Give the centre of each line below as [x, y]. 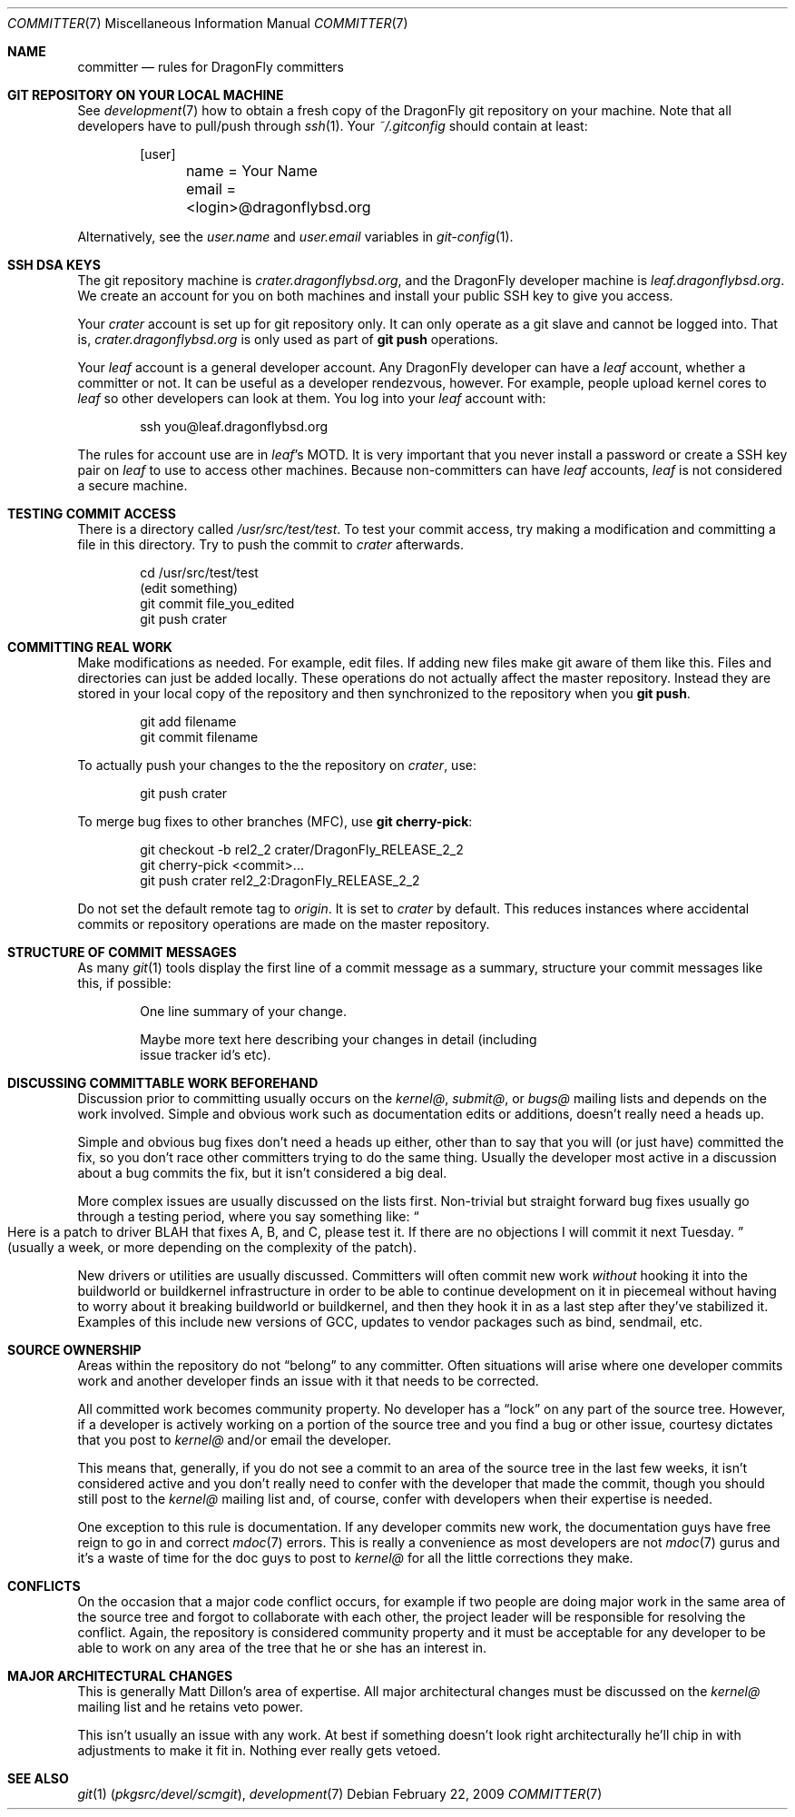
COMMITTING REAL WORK [90, 647]
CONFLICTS [44, 1586]
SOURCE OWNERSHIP [74, 1350]
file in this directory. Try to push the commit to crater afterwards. [270, 544]
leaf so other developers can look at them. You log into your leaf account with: [312, 398]
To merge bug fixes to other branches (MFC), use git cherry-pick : [275, 821]
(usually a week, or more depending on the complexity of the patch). [212, 1247]
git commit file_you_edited [217, 603]
